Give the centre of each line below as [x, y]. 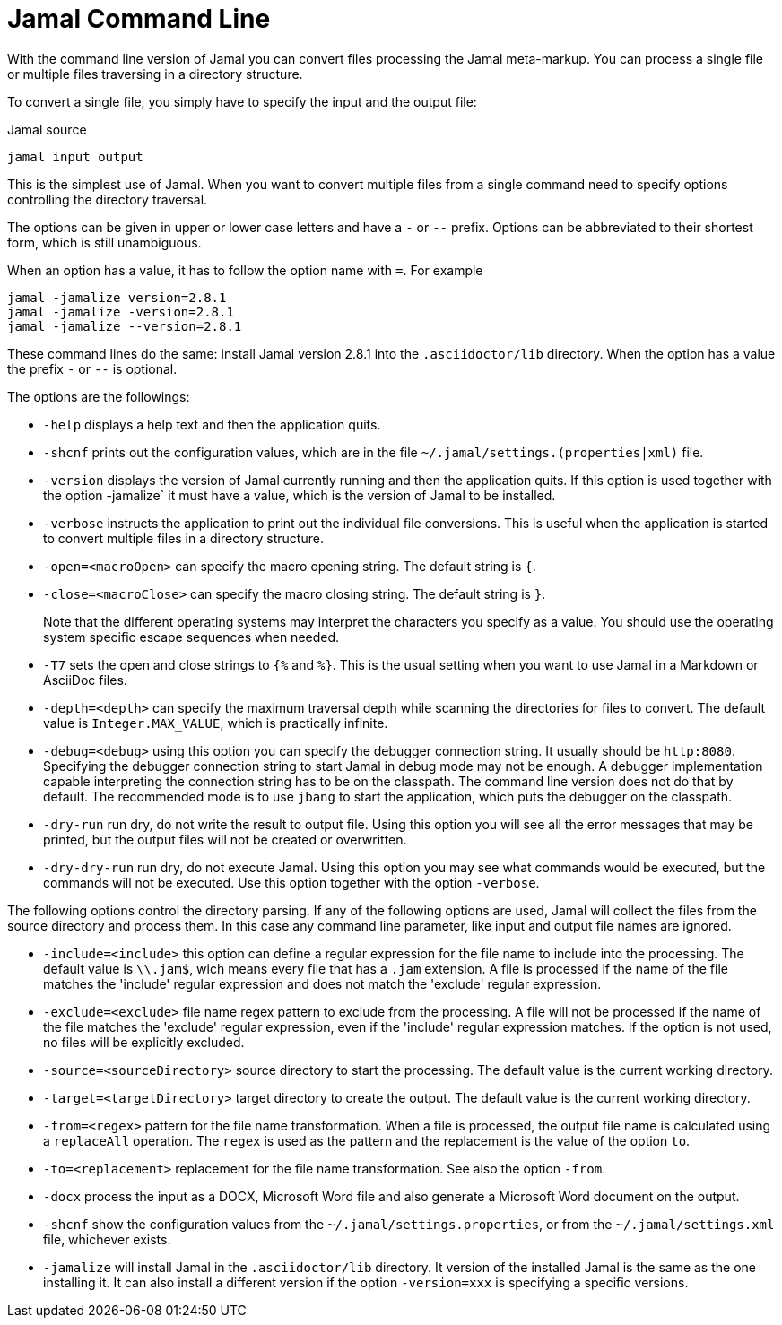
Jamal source [47, 129]
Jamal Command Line [139, 19]
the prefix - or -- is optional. [92, 368]
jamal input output [75, 156]
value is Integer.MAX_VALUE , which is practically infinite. [216, 723]
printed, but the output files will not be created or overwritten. [225, 839]
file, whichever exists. [107, 1239]
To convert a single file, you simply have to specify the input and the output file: [242, 101]
